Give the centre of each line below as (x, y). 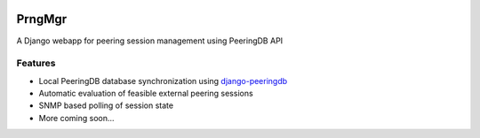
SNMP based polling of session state (106, 105)
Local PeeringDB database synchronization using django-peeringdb (163, 80)
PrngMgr (42, 19)
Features (36, 64)
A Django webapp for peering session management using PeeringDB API (150, 41)
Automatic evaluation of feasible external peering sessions (146, 94)
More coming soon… (76, 118)
